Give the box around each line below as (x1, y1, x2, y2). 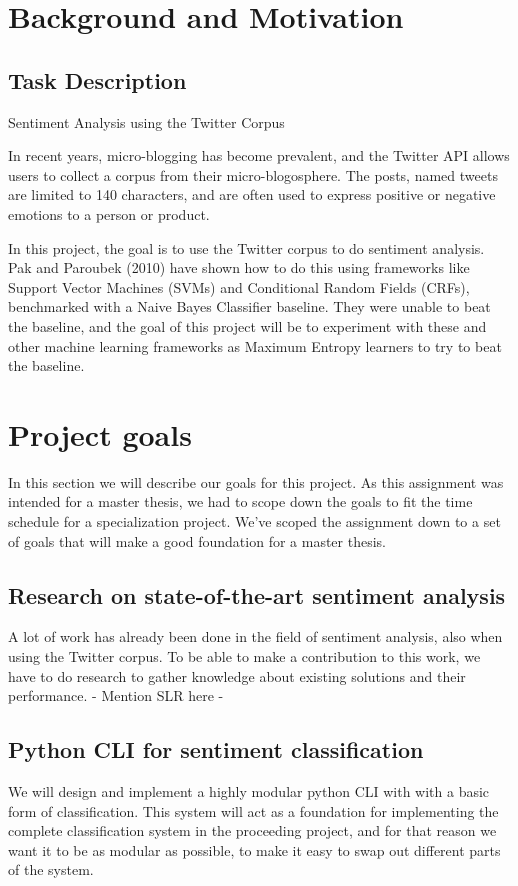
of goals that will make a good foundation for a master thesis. (8, 530, 386, 551)
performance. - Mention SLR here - (8, 685, 224, 706)
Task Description (8, 64, 187, 95)
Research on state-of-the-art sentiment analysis (8, 579, 506, 610)
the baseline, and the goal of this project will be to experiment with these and (8, 315, 487, 336)
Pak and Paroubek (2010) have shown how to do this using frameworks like (8, 257, 470, 278)
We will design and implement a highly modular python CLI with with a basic (8, 780, 490, 801)
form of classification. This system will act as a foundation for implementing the (8, 800, 499, 821)
